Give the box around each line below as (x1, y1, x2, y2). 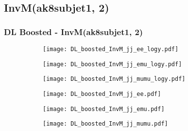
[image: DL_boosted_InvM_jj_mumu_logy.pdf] (43, 75, 186, 83)
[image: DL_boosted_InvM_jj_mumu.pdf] (43, 120, 168, 128)
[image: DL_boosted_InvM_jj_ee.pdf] (43, 90, 161, 97)
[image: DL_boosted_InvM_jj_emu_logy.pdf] (43, 60, 182, 68)
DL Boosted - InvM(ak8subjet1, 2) (4, 25, 143, 37)
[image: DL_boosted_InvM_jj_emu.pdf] (43, 105, 165, 112)
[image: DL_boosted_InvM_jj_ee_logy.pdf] (43, 46, 179, 53)
